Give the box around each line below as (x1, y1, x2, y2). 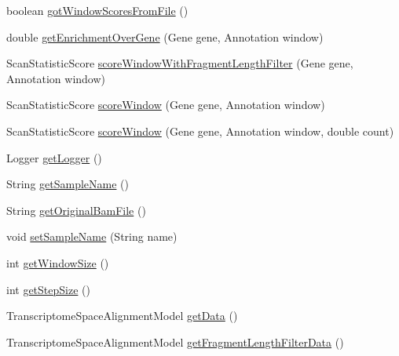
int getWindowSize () (6, 254, 109, 271)
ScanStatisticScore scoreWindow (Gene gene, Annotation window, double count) (6, 122, 394, 139)
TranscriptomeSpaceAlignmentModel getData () (6, 307, 238, 324)
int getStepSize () (6, 281, 90, 297)
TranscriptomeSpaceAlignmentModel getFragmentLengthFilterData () (6, 333, 344, 350)
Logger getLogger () (6, 149, 102, 165)
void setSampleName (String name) (6, 228, 178, 245)
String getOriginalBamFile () (6, 202, 146, 218)
